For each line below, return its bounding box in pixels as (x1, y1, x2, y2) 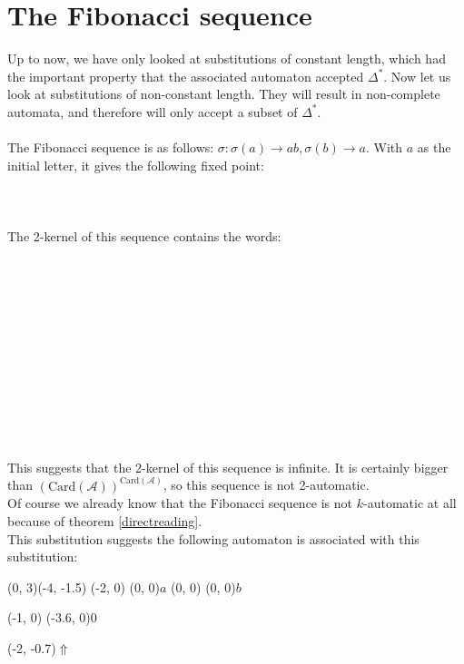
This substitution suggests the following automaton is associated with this (7, 529, 420, 548)
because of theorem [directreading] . (7, 512, 202, 530)
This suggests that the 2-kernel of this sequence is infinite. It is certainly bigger (7, 457, 449, 476)
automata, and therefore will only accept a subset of (7, 102, 298, 121)
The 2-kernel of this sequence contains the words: (7, 227, 281, 246)
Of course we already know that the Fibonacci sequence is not (7, 493, 353, 513)
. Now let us (383, 66, 451, 85)
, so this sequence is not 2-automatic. (163, 475, 370, 494)
